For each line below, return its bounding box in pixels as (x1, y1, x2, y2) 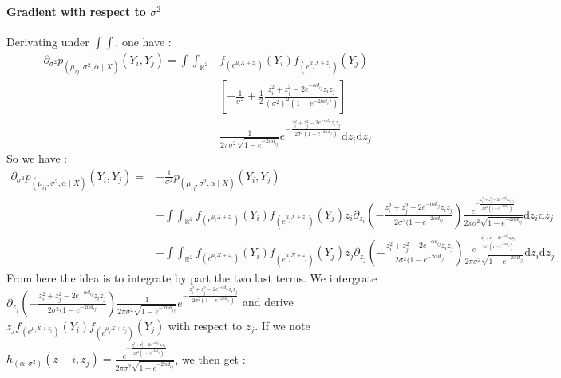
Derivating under (6, 33, 89, 49)
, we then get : (175, 350, 246, 367)
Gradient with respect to (6, 2, 146, 19)
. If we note (255, 317, 310, 333)
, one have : (115, 33, 172, 49)
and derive (242, 293, 294, 310)
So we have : (6, 150, 68, 167)
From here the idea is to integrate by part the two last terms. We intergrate (6, 269, 377, 285)
